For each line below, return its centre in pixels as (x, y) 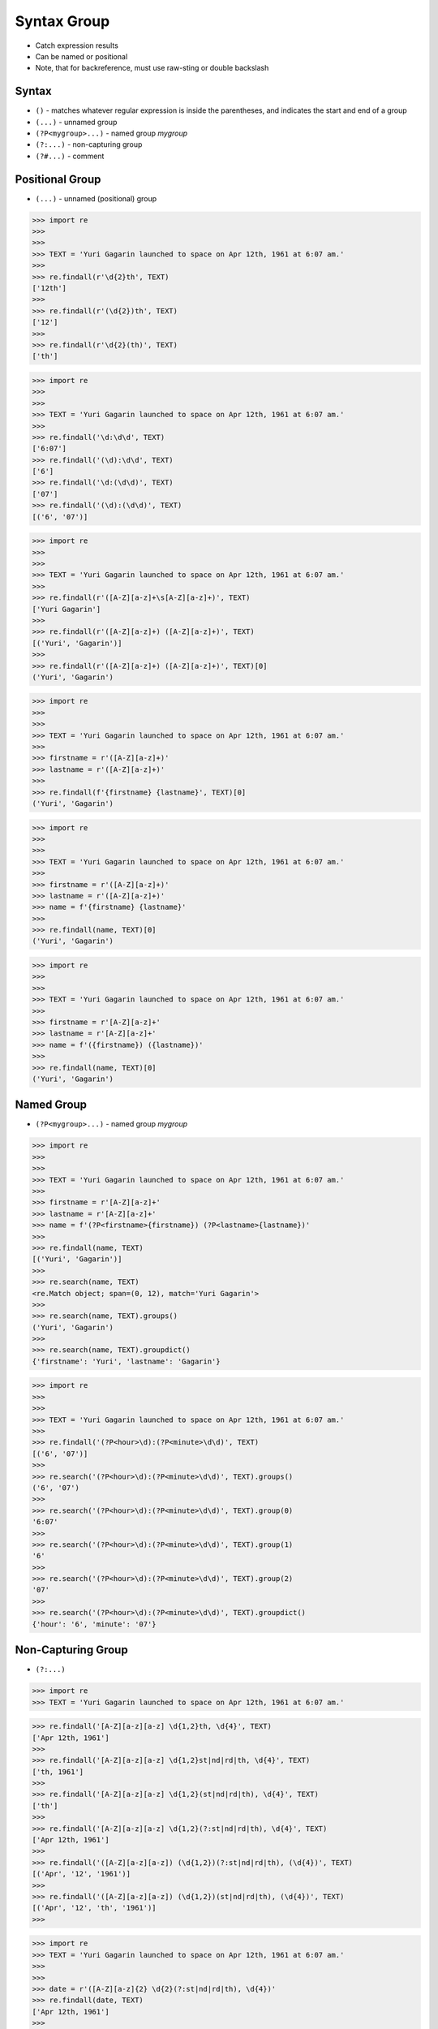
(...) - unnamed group (76, 122)
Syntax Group (62, 21)
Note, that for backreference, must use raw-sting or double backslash (152, 68)
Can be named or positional (82, 56)
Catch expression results (77, 45)
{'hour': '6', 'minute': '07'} (94, 1624)
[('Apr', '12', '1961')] (82, 1874)
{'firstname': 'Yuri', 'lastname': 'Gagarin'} (126, 1361)
